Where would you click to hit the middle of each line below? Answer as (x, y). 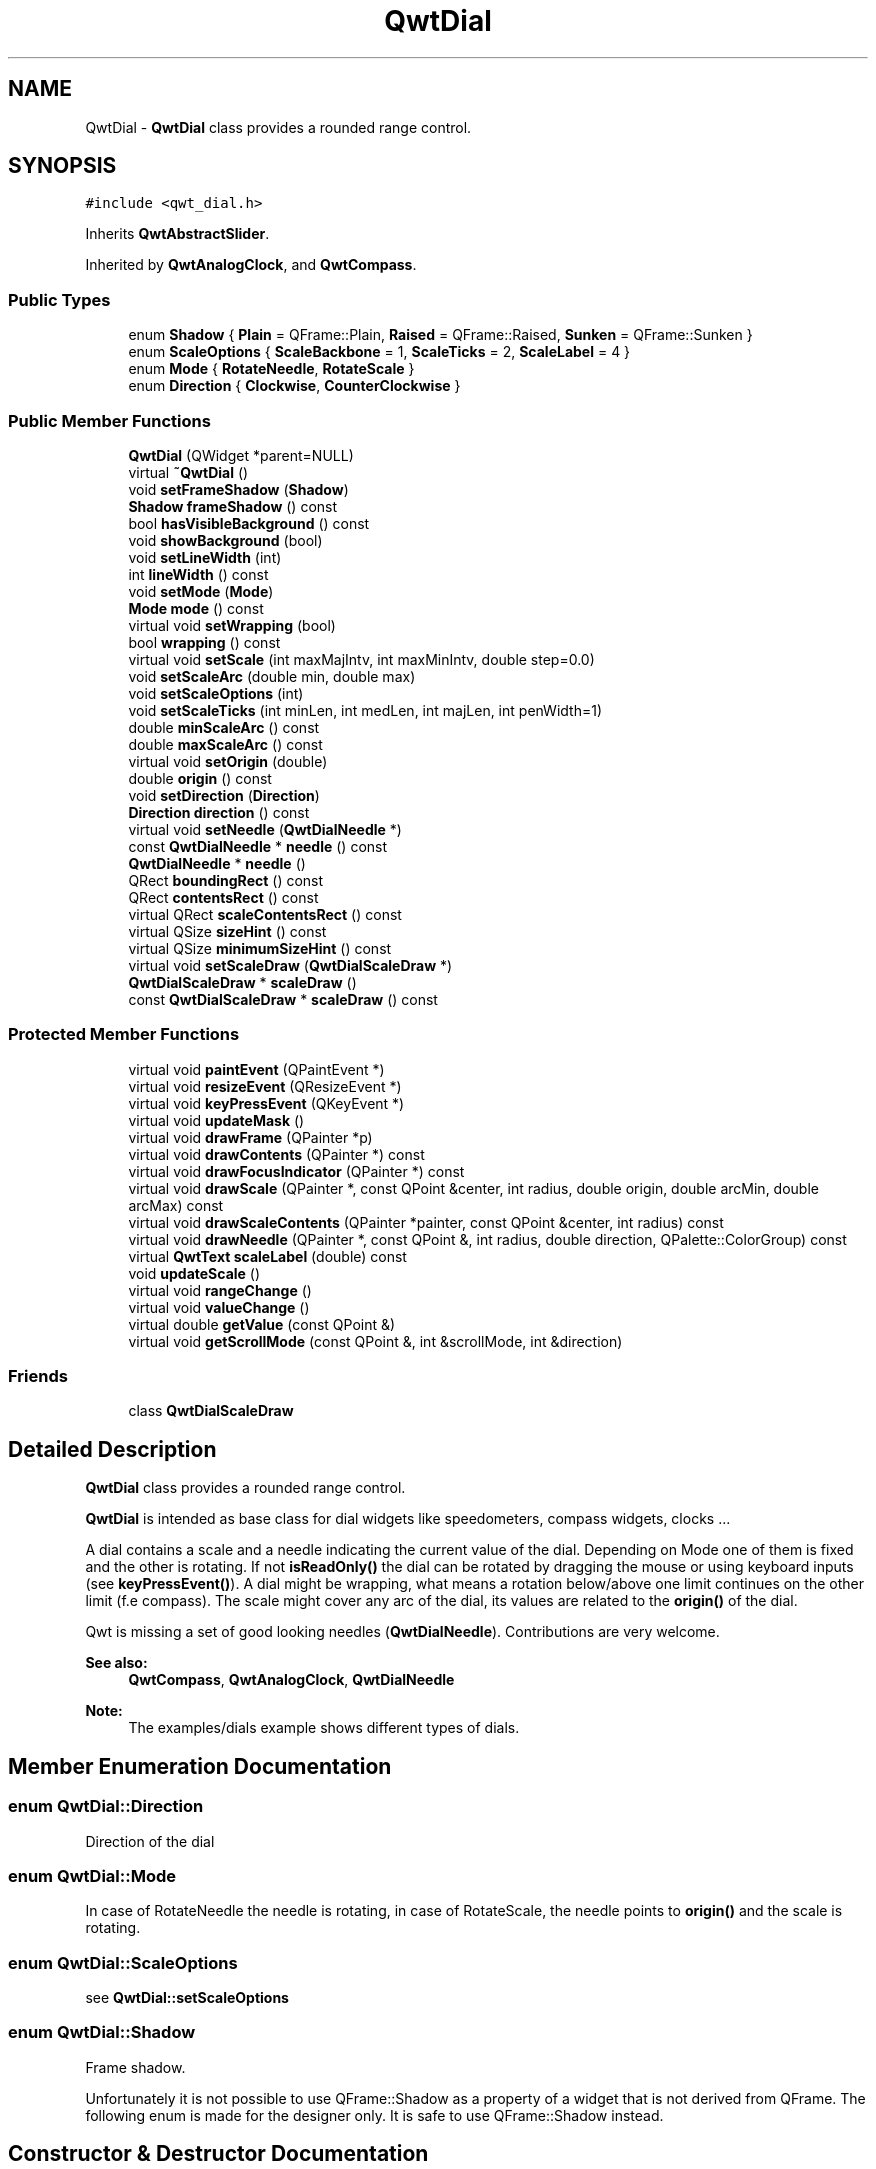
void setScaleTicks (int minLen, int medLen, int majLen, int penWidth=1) (365, 710)
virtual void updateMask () (216, 1120)
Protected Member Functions (124, 1034)
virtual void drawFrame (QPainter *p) (250, 1137)
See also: (116, 1663)
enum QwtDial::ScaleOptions (123, 1962)
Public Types (59, 299)
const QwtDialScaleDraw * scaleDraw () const (283, 999)
